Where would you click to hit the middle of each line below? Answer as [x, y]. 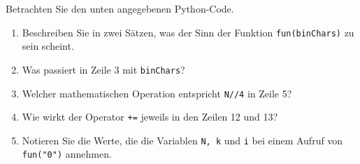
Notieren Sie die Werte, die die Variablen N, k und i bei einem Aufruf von [182, 140]
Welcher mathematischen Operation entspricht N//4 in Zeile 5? [157, 93]
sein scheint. [48, 46]
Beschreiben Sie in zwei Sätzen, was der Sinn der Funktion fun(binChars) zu [188, 32]
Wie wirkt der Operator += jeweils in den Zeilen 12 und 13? [150, 117]
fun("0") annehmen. [67, 154]
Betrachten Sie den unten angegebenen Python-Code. [120, 8]
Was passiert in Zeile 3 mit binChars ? [103, 69]
